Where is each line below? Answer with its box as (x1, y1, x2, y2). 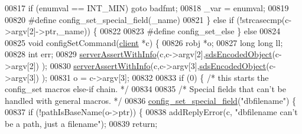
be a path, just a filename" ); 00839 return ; (5, 117, 158, 129)
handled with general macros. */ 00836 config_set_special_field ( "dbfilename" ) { (5, 94, 297, 106)
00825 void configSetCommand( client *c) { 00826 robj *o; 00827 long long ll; (5, 36, 283, 48)
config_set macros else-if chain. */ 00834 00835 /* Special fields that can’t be (5, 83, 286, 95)
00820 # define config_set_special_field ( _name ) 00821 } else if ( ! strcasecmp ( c (5, 13, 289, 25)
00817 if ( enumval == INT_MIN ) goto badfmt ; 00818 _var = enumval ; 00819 (5, 2, 289, 14)
